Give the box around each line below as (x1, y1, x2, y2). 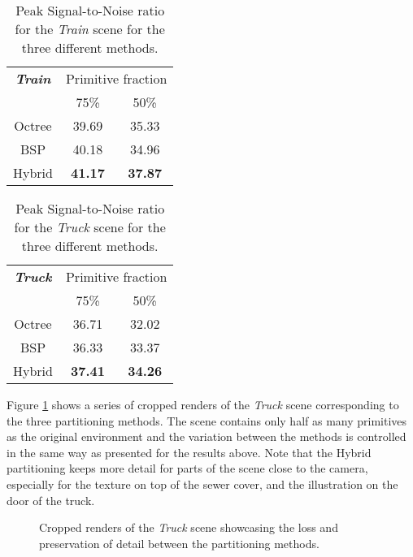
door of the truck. (7, 491, 95, 508)
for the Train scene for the (15, 19, 165, 38)
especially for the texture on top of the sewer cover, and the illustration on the (7, 475, 398, 492)
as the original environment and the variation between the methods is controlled (7, 428, 406, 445)
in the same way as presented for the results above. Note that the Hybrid (7, 443, 372, 460)
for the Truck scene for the (14, 218, 166, 236)
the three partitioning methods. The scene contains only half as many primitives (7, 412, 407, 429)
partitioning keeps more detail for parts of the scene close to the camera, (7, 460, 368, 477)
